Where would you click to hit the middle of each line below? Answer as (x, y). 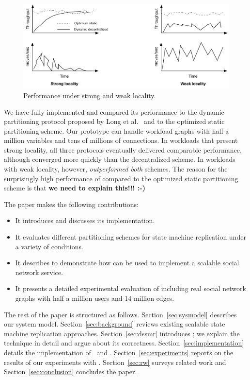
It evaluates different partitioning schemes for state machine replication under (131, 237)
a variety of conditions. (49, 246)
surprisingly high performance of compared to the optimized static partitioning (121, 178)
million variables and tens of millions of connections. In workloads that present (121, 140)
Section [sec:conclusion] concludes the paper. (70, 371)
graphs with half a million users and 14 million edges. (95, 298)
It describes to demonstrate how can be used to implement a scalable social (127, 263)
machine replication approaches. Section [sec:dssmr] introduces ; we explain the (122, 333)
